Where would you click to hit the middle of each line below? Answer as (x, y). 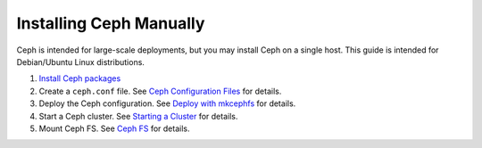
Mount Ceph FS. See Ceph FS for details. (114, 128)
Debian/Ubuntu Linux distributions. (80, 62)
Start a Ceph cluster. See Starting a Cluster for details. (138, 116)
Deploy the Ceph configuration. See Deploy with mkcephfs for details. (167, 103)
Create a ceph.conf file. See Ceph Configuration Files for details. (160, 91)
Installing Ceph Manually (111, 23)
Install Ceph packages (80, 78)
